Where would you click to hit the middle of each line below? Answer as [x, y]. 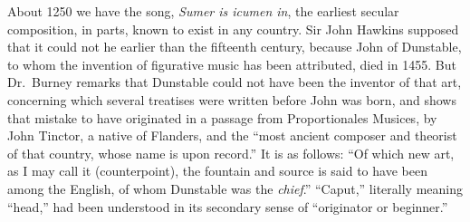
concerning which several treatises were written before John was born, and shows [232, 99]
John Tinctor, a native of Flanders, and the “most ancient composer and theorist [232, 135]
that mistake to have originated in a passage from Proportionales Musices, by [222, 117]
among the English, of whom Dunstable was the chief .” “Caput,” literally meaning [235, 188]
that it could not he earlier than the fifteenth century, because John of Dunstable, [235, 47]
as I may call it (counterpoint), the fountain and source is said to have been [217, 171]
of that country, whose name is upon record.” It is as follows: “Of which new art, [231, 153]
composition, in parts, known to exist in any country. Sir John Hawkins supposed [233, 29]
